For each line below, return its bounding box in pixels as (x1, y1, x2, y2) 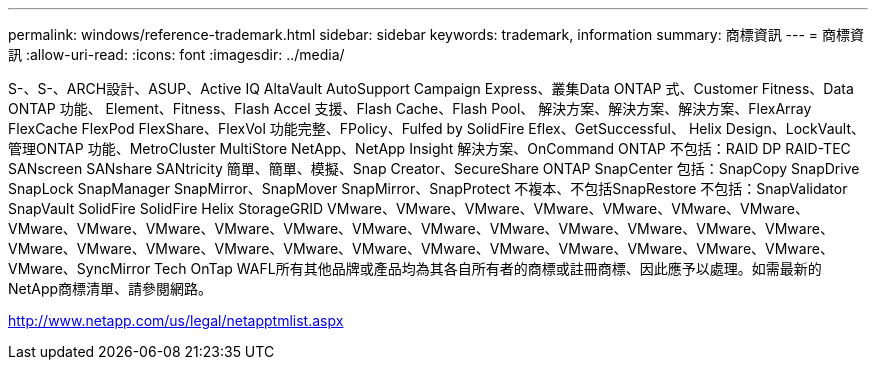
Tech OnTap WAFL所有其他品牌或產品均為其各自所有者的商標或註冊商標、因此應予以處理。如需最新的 (154, 260, 822, 277)
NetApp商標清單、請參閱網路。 (8, 280, 213, 297)
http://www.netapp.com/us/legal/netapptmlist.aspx (8, 312, 344, 329)
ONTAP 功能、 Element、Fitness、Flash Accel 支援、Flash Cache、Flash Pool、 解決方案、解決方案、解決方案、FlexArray (8, 100, 812, 117)
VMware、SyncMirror (8, 260, 151, 277)
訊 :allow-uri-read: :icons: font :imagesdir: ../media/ (8, 46, 345, 63)
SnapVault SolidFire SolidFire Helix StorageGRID (8, 200, 324, 217)
